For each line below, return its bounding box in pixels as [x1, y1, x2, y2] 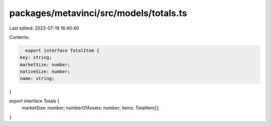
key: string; [20, 55, 52, 60]
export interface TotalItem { [25, 48, 100, 53]
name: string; [20, 76, 55, 81]
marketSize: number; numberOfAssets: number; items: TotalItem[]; [22, 105, 160, 111]
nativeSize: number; [20, 69, 70, 75]
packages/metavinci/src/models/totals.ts [9, 8, 188, 19]
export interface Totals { [9, 98, 60, 104]
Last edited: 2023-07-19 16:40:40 [9, 25, 79, 31]
